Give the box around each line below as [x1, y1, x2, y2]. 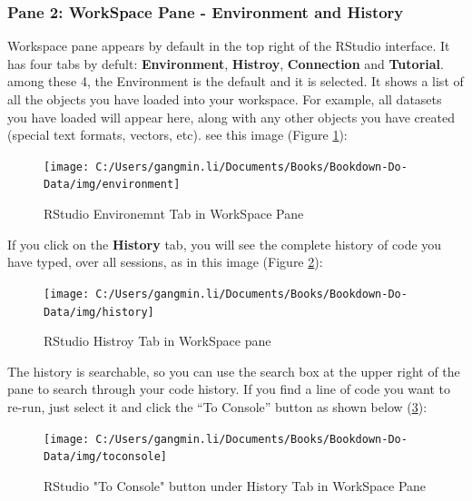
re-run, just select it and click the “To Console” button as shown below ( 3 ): [7, 397, 428, 416]
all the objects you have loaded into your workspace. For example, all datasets [7, 90, 442, 108]
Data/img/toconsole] [44, 450, 168, 464]
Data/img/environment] [44, 178, 181, 192]
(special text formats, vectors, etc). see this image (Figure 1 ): [7, 125, 348, 144]
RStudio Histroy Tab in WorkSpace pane [44, 331, 271, 350]
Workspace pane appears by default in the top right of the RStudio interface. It [7, 36, 450, 55]
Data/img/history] [44, 305, 154, 319]
